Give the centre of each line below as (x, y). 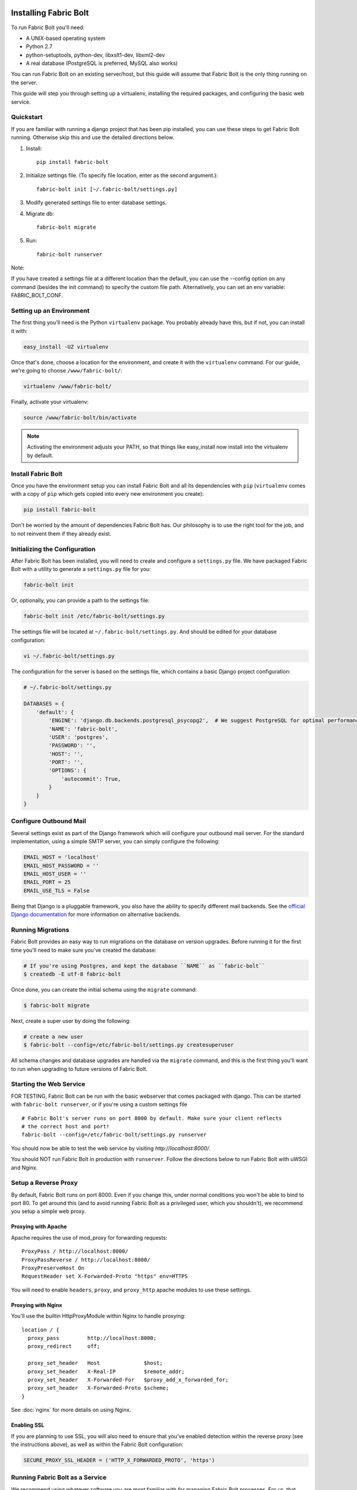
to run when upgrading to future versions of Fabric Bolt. (79, 1069)
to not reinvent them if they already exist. (61, 533)
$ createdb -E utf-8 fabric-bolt (72, 974)
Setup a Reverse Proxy (44, 1183)
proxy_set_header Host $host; (95, 1363)
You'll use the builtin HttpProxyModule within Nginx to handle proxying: (98, 1316)
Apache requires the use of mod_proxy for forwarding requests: (89, 1237)
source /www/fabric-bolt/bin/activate (80, 418)
